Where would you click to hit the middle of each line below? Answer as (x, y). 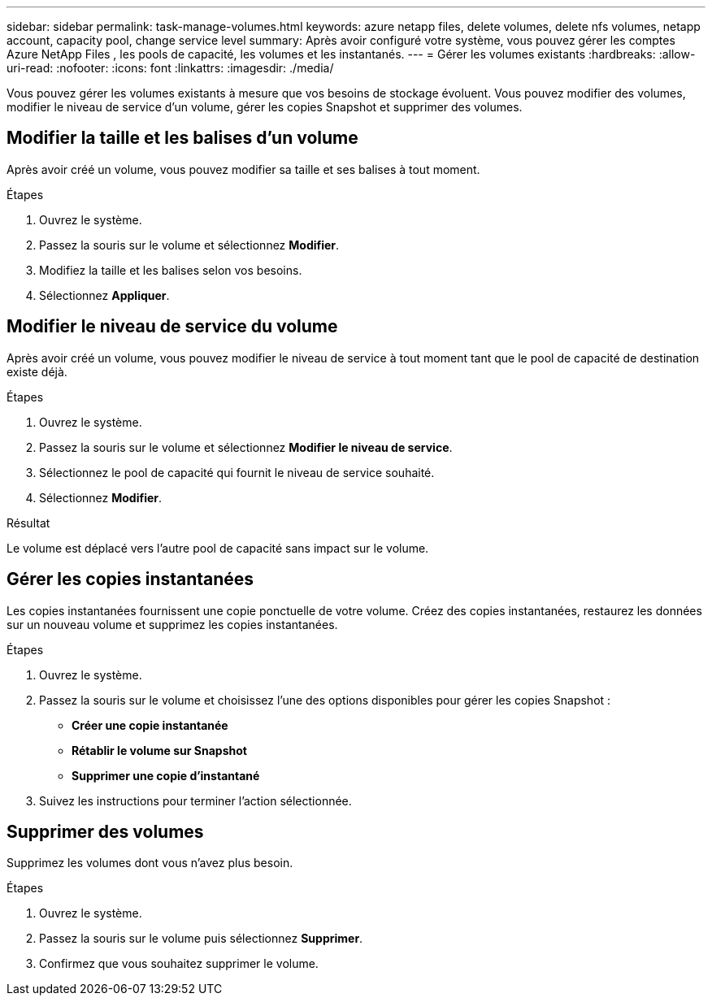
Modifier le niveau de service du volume (172, 327)
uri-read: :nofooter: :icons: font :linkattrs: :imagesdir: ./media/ (170, 68)
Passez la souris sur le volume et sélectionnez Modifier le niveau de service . (246, 447)
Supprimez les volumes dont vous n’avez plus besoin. (150, 863)
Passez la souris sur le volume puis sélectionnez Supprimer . (201, 939)
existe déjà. (37, 371)
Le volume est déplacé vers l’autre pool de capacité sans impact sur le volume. (218, 548)
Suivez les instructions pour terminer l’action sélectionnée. (195, 800)
